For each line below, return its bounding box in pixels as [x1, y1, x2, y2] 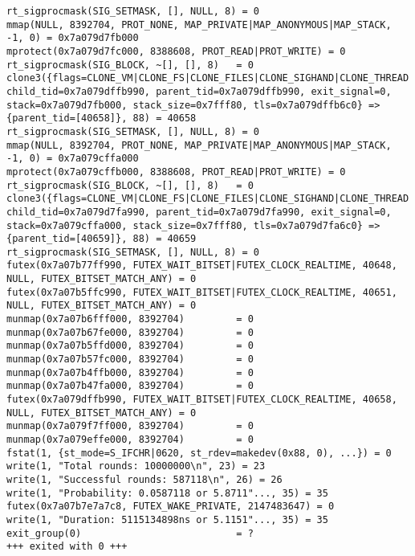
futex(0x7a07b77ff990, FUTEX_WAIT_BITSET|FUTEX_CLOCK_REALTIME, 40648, [6, 260, 397, 272]
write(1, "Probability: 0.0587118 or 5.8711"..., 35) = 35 [6, 487, 328, 499]
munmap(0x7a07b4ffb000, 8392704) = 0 [6, 366, 254, 378]
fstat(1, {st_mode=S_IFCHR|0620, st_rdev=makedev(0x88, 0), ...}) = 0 [6, 447, 392, 459]
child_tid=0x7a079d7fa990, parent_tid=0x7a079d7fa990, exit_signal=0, [6, 206, 392, 218]
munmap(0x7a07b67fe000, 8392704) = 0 [6, 326, 254, 338]
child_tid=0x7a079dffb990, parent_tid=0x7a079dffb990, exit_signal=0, [6, 85, 392, 97]
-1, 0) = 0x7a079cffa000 [6, 153, 139, 165]
